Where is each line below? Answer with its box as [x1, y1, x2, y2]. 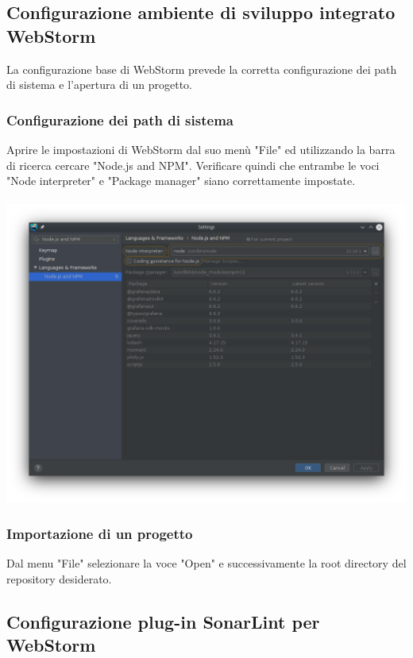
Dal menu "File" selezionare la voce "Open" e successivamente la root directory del [6, 555, 407, 571]
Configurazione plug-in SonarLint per [6, 609, 320, 633]
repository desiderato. [6, 570, 112, 587]
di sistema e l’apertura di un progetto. [6, 76, 193, 93]
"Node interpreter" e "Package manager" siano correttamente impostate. [6, 172, 356, 189]
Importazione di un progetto [6, 523, 193, 543]
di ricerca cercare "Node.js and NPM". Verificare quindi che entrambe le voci [6, 156, 380, 173]
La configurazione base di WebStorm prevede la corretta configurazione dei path [6, 60, 397, 77]
